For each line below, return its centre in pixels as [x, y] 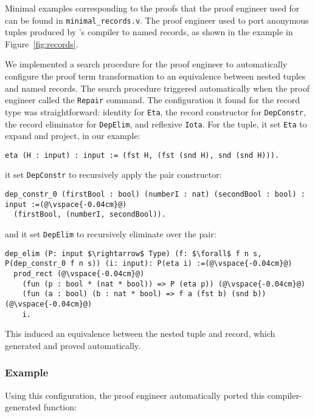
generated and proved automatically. [73, 345]
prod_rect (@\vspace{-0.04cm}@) [79, 274]
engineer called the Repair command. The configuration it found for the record [152, 100]
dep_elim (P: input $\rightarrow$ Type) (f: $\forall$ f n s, [133, 253]
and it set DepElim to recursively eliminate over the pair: [111, 234]
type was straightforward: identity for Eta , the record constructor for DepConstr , [155, 111]
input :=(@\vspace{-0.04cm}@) [66, 204]
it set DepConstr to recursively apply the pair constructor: [113, 175]
